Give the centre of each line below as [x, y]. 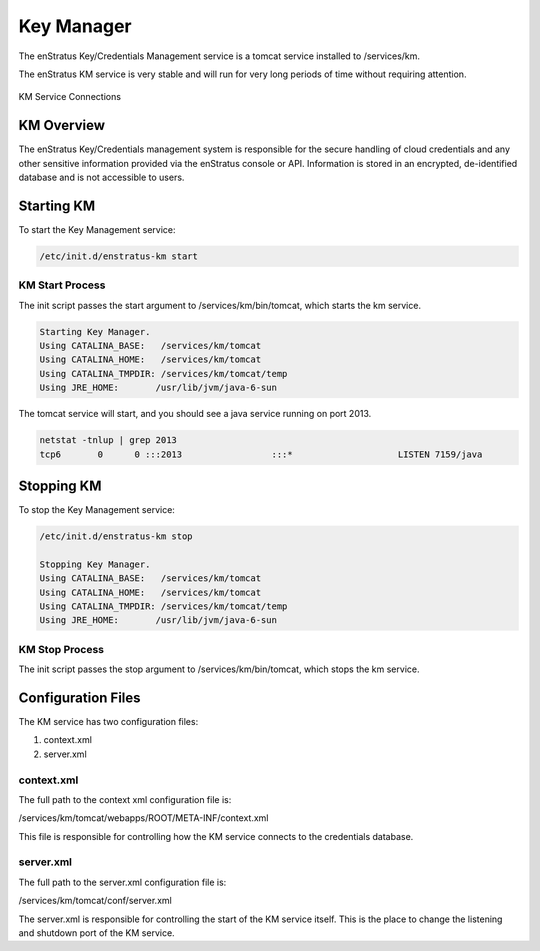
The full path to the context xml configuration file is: [125, 799]
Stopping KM [60, 485]
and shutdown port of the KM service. [96, 933]
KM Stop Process [61, 649]
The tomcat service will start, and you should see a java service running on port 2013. [195, 414]
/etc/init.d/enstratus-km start [119, 256]
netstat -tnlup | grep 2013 [108, 440]
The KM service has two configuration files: [108, 722]
